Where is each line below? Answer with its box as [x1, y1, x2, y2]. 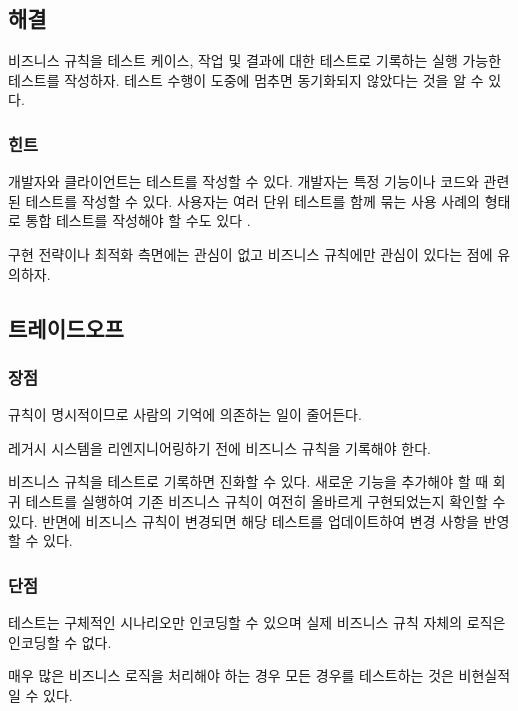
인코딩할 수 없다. [8, 631, 112, 652]
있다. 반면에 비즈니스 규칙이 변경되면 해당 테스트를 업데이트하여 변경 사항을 [8, 510, 479, 531]
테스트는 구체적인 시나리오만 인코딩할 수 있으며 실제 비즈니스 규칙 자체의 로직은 [8, 611, 506, 632]
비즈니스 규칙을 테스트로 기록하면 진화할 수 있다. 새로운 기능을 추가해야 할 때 [8, 471, 489, 492]
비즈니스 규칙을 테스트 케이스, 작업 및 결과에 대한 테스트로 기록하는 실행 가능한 [8, 50, 502, 71]
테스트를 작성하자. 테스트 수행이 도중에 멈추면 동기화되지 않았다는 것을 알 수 [8, 69, 484, 90]
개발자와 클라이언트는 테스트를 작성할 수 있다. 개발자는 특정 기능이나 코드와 [8, 171, 479, 192]
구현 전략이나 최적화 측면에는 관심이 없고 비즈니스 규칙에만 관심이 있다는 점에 [8, 243, 493, 264]
